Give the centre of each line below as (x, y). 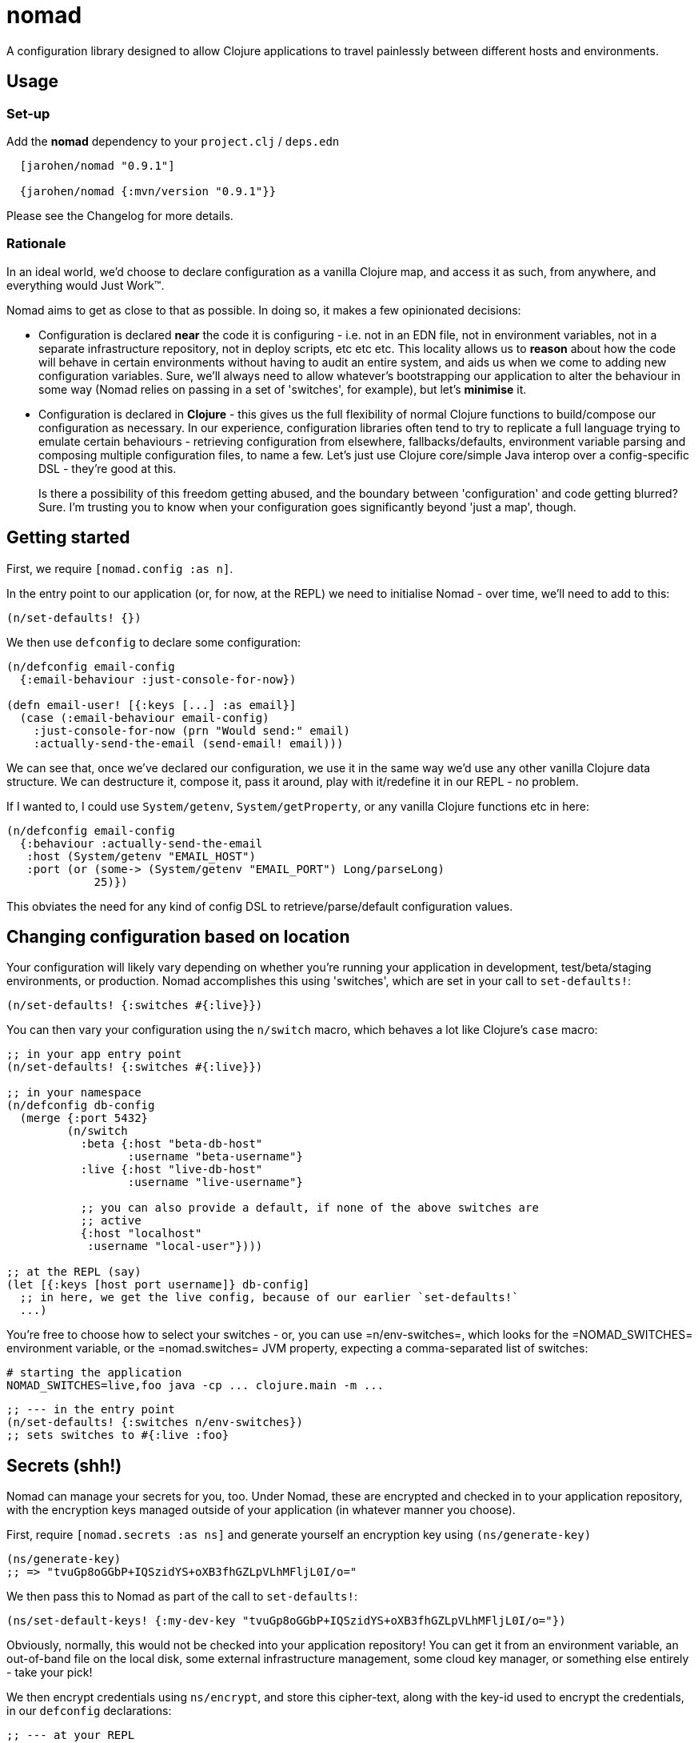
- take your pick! (50, 1673)
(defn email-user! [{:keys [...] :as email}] (152, 705)
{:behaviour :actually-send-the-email (141, 843)
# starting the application (94, 1373)
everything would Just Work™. (86, 285)
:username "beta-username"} (215, 1157)
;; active (111, 1221)
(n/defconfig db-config (81, 1106)
